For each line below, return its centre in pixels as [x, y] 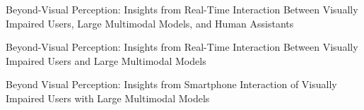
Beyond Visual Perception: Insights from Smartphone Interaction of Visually [171, 84]
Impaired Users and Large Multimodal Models [106, 60]
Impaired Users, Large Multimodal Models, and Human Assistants [150, 23]
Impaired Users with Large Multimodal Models [108, 98]
